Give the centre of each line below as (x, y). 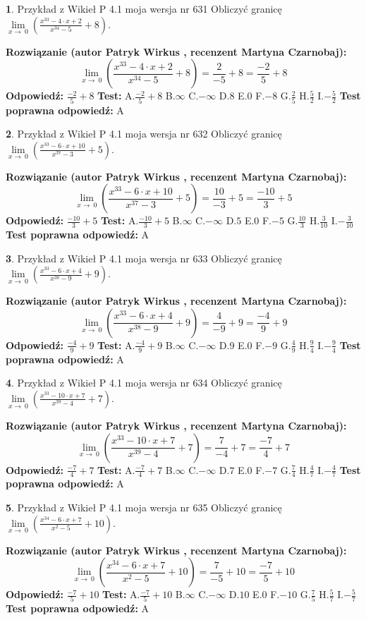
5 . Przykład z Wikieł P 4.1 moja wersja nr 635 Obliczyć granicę (144, 507)
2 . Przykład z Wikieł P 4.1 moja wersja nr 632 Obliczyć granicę (144, 134)
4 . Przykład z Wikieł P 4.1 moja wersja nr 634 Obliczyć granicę (144, 383)
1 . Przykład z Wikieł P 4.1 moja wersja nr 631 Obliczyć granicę (144, 8)
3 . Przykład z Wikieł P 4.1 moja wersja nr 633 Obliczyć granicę (144, 258)
